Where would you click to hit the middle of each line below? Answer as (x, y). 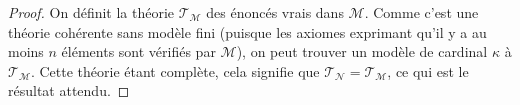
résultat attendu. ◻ (69, 90)
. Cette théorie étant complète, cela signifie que (175, 70)
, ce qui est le (428, 70)
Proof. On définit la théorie (91, 12)
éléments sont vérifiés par (138, 51)
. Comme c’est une (421, 12)
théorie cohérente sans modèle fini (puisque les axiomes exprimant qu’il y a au (247, 31)
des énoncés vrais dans (275, 12)
